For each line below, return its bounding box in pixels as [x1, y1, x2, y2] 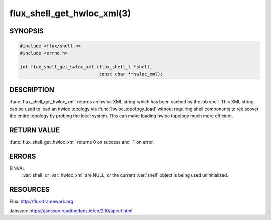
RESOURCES [9, 185, 50, 194]
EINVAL [9, 165, 25, 171]
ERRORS [9, 152, 36, 160]
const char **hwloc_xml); [99, 71, 163, 77]
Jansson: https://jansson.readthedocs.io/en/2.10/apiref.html [9, 208, 133, 214]
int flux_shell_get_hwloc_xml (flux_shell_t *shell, [20, 64, 153, 70]
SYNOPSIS [9, 27, 44, 35]
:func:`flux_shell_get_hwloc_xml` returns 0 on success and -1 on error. [9, 139, 154, 145]
